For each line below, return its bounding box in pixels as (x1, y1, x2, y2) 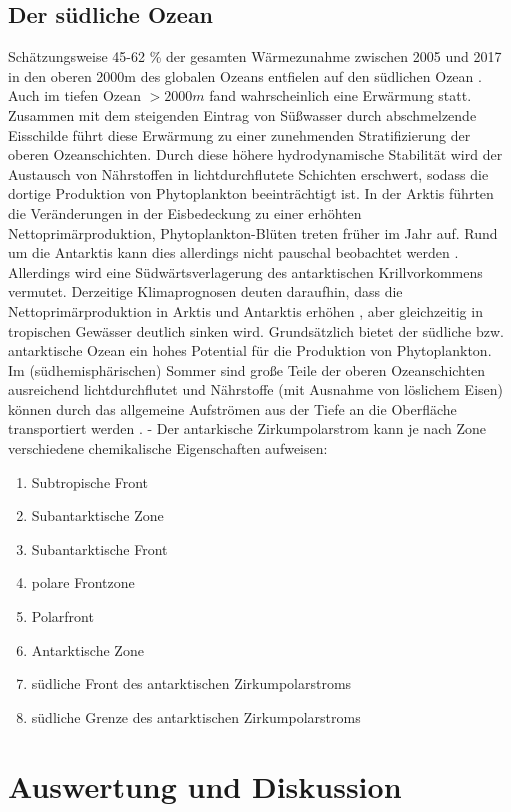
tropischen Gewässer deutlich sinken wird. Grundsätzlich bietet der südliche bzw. (8, 320, 504, 341)
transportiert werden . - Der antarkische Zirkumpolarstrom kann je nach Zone (8, 418, 486, 439)
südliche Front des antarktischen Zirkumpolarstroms (31, 673, 352, 694)
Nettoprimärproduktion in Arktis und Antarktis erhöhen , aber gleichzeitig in (8, 300, 483, 321)
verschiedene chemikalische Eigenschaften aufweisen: (8, 438, 328, 459)
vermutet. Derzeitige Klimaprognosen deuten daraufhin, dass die (8, 281, 403, 302)
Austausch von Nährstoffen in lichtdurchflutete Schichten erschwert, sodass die (8, 163, 489, 184)
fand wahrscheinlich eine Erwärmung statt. (209, 85, 472, 106)
